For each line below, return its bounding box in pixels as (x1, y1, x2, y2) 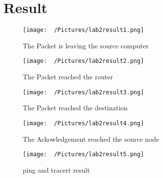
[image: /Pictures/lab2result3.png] (23, 89, 144, 96)
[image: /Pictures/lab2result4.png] (23, 119, 144, 127)
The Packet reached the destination (23, 103, 128, 113)
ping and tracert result (23, 164, 90, 175)
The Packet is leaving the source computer (23, 40, 149, 50)
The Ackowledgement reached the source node (23, 133, 160, 144)
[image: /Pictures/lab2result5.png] (23, 151, 144, 158)
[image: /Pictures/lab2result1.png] (23, 27, 144, 34)
